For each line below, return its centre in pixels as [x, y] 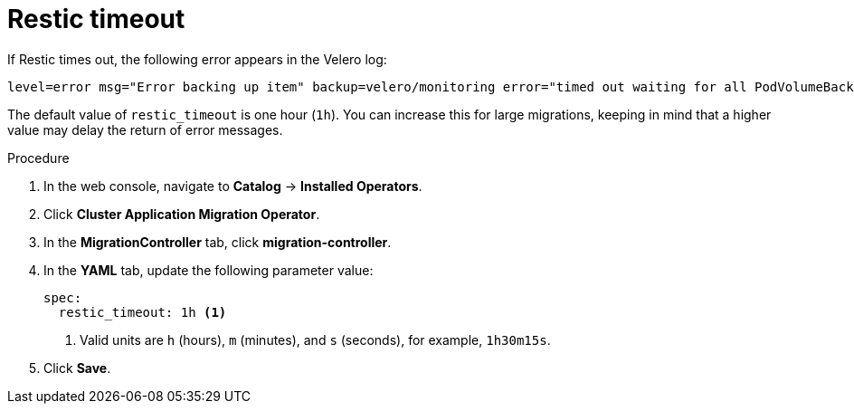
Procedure [38, 158]
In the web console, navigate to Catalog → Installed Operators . [233, 186]
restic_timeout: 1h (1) [142, 312]
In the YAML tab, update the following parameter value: [209, 270]
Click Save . [77, 368]
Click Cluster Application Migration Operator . [182, 214]
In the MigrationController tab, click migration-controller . [218, 242]
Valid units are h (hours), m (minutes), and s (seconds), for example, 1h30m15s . [315, 339]
